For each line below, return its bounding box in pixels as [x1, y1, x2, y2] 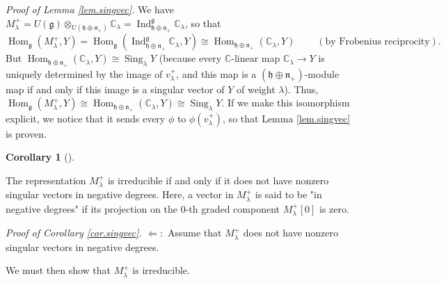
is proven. [6, 126, 47, 140]
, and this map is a [176, 66, 257, 81]
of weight [237, 81, 276, 96]
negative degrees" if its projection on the [6, 201, 177, 216]
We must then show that [6, 263, 111, 277]
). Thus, [284, 81, 319, 96]
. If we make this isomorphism [221, 95, 350, 110]
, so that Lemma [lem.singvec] [223, 111, 351, 125]
